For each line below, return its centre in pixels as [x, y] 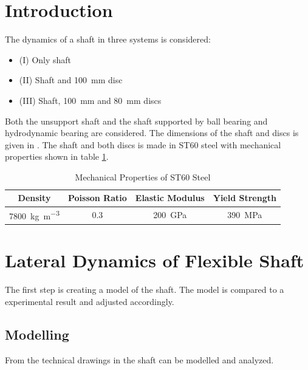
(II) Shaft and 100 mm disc [71, 80]
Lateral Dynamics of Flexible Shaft [155, 260]
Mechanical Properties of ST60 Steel [143, 176]
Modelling [37, 334]
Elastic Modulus [170, 198]
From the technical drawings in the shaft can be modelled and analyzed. [139, 359]
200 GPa [170, 215]
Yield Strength [245, 198]
